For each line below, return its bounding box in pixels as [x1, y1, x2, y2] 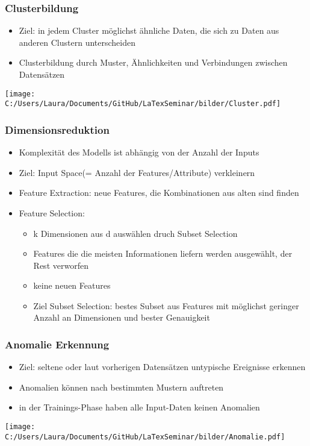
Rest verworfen [33, 259, 88, 271]
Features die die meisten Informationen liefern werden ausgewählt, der [33, 247, 293, 260]
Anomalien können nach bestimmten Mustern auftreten [19, 380, 224, 393]
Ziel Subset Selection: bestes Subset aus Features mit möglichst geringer [33, 299, 299, 312]
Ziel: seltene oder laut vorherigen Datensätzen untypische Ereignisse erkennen [19, 360, 306, 373]
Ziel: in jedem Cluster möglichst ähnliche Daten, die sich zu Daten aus [19, 24, 279, 37]
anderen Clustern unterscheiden [19, 36, 135, 48]
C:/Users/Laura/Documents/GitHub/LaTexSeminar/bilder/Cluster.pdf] [5, 99, 281, 108]
